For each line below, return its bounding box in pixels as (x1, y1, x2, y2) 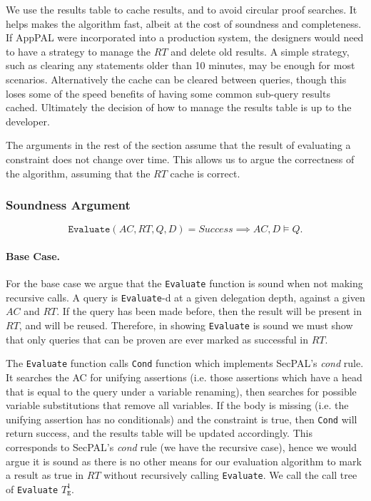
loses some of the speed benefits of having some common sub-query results (6, 86, 330, 100)
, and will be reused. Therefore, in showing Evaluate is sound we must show (19, 318, 353, 333)
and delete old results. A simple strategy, (171, 43, 350, 58)
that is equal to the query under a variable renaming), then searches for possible (6, 383, 357, 398)
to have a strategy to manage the (6, 43, 151, 58)
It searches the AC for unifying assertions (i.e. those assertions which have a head (6, 369, 362, 384)
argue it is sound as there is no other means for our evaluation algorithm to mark (6, 453, 362, 468)
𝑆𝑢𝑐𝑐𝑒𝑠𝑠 (198, 224, 233, 235)
